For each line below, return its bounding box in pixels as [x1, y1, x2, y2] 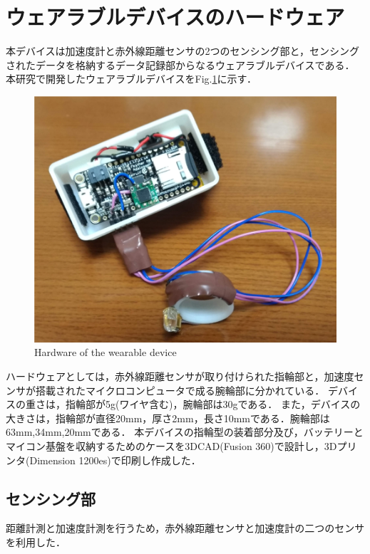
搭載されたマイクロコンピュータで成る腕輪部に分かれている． [35, 382, 325, 397]
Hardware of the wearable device [34, 345, 177, 360]
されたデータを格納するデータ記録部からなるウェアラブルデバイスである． [6, 57, 355, 72]
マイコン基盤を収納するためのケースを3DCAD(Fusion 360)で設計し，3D [6, 439, 337, 454]
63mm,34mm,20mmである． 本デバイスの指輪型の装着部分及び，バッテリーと [6, 424, 364, 439]
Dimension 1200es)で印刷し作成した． [29, 452, 201, 467]
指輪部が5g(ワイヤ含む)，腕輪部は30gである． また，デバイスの [65, 397, 361, 412]
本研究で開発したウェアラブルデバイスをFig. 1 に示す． [6, 71, 257, 86]
